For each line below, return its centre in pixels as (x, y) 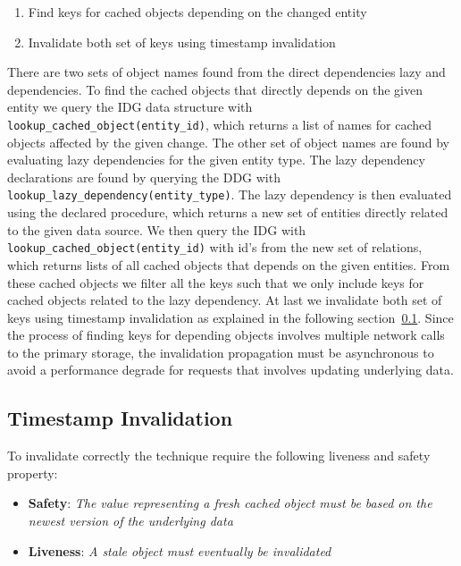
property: (33, 473)
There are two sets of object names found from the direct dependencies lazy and (226, 72)
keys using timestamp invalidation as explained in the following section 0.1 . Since (230, 317)
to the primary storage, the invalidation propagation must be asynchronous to (221, 352)
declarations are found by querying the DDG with (144, 177)
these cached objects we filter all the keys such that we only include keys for (216, 282)
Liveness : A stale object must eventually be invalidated (180, 550)
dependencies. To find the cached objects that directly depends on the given (215, 89)
